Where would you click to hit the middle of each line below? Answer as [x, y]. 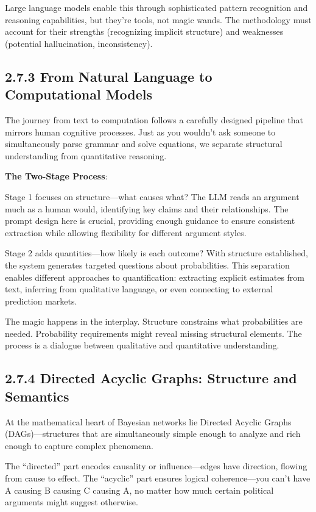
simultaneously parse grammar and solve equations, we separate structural [144, 144]
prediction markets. [41, 301]
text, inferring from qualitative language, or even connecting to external [139, 289]
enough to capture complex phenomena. [79, 445]
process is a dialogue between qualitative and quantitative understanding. [142, 345]
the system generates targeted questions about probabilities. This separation [147, 265]
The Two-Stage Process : [56, 176]
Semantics [37, 396]
